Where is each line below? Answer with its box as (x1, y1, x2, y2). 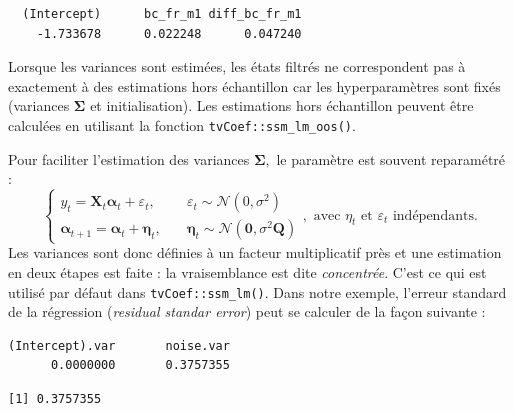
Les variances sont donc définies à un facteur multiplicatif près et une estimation (8, 242, 502, 263)
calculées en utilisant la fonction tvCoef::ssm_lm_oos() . (8, 114, 356, 135)
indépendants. (392, 208, 478, 223)
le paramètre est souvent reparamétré (276, 148, 506, 169)
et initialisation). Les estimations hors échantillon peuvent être (90, 95, 474, 116)
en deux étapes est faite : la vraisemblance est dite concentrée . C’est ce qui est (8, 261, 487, 282)
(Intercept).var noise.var (8, 338, 230, 353)
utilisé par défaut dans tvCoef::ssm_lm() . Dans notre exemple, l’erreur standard (8, 281, 507, 302)
